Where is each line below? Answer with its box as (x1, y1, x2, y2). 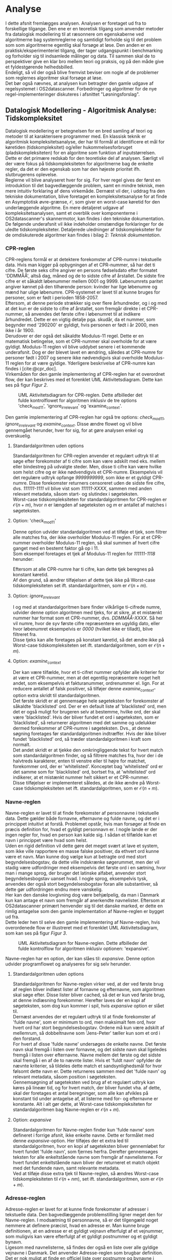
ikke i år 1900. (5, 327, 35, 334)
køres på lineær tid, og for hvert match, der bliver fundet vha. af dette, (12, 1084, 161, 1090)
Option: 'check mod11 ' (12, 518, 56, 525)
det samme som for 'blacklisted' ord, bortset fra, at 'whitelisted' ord (12, 769, 156, 775)
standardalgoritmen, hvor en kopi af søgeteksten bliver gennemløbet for (12, 1143, 165, 1149)
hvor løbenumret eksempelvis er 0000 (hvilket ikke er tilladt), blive (12, 626, 153, 632)
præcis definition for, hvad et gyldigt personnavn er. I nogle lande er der (5, 826, 158, 832)
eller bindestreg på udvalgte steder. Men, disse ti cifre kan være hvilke (12, 464, 162, 470)
